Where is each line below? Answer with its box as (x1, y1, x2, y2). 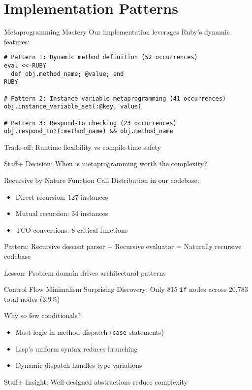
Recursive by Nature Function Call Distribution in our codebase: (4, 175, 199, 185)
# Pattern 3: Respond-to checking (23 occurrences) (4, 119, 177, 127)
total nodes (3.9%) (4, 293, 60, 304)
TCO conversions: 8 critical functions (15, 224, 128, 235)
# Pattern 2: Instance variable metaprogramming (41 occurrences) (4, 95, 226, 102)
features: (4, 36, 30, 46)
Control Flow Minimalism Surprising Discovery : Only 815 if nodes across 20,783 (4, 284, 248, 294)
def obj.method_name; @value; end (11, 70, 124, 77)
